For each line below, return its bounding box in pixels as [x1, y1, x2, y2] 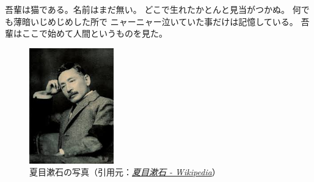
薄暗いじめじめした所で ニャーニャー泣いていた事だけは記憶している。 [13, 15, 298, 27]
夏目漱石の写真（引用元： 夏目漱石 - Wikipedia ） [29, 166, 221, 178]
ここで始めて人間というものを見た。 [21, 27, 167, 40]
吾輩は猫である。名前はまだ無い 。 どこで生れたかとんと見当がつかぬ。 [5, 3, 290, 15]
